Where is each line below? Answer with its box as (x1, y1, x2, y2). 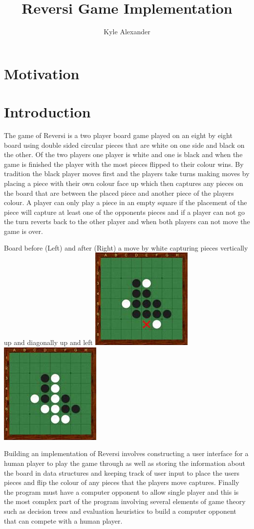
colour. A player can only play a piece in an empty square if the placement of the (4, 197, 247, 207)
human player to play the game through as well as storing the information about (4, 458, 245, 468)
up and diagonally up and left (4, 337, 93, 347)
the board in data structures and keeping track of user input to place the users (4, 467, 240, 478)
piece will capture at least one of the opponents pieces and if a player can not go (4, 207, 245, 217)
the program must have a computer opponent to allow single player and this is (4, 486, 239, 497)
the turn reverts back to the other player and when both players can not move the (4, 216, 250, 227)
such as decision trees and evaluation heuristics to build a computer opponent (4, 506, 236, 516)
